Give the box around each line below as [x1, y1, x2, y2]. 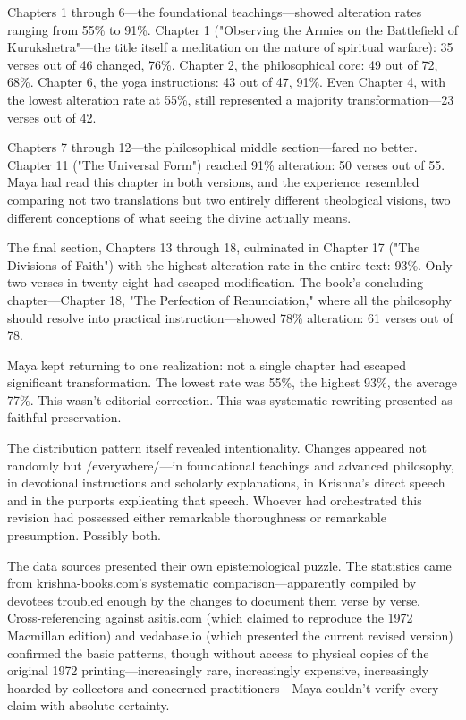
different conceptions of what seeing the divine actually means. [7, 208, 352, 226]
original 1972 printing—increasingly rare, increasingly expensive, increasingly [7, 661, 429, 680]
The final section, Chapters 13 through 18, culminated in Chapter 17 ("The [7, 238, 420, 257]
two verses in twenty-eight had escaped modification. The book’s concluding [7, 273, 424, 292]
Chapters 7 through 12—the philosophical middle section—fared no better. [7, 138, 418, 157]
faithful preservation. [7, 408, 122, 427]
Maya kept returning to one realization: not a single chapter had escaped [7, 355, 406, 374]
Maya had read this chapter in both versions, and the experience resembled [7, 173, 419, 191]
